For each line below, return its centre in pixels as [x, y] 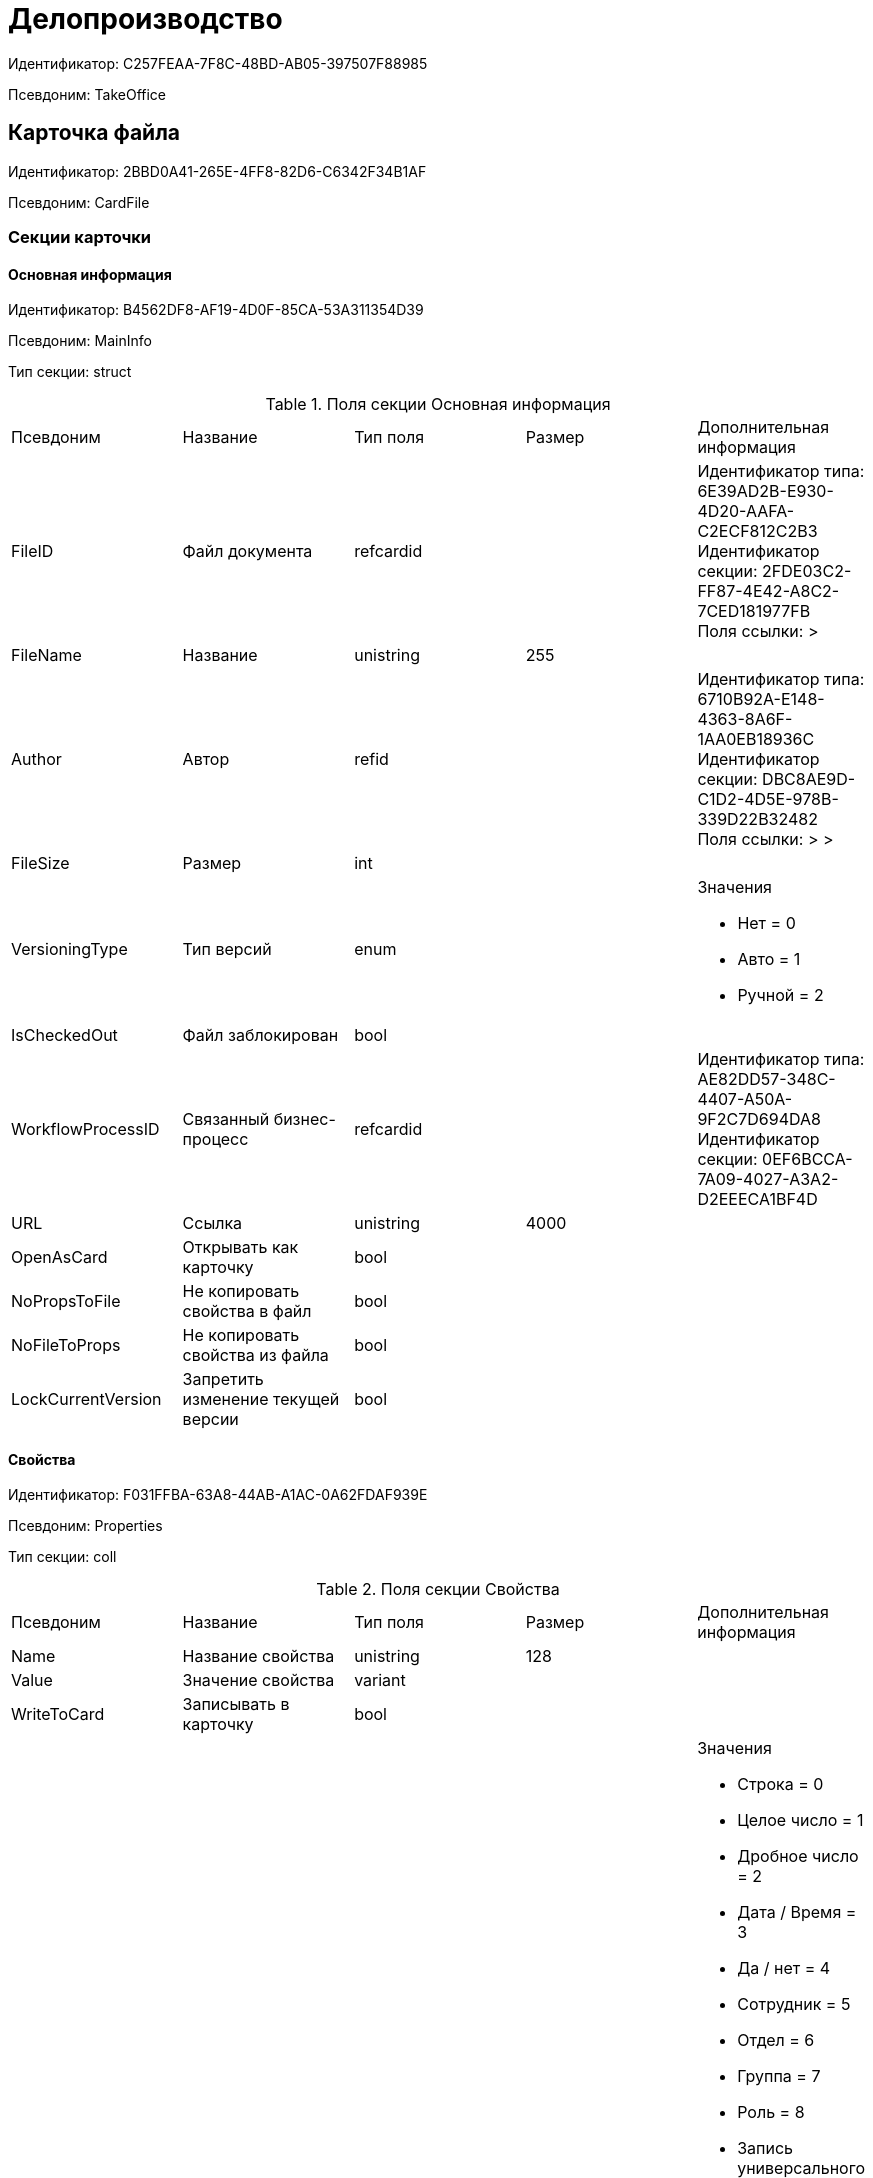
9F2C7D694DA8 [759, 1119]
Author [36, 759]
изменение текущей [261, 1399]
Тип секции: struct [70, 372]
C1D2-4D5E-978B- [768, 799]
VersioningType [69, 949]
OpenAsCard [59, 1257]
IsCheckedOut [64, 1035]
